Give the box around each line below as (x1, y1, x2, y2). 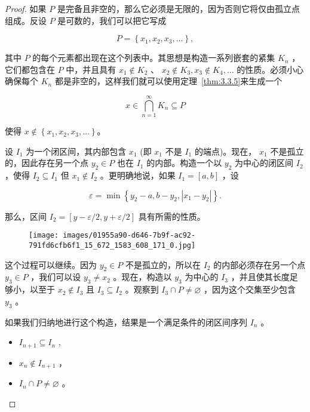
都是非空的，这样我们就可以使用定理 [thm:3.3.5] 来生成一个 (54, 75, 283, 87)
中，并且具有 (66, 63, 116, 75)
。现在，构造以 (113, 270, 172, 283)
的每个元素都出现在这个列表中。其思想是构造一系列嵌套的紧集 (32, 51, 275, 64)
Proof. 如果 (5, 2, 47, 14)
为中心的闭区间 (235, 156, 294, 169)
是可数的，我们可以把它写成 (57, 14, 167, 26)
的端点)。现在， (194, 144, 257, 157)
